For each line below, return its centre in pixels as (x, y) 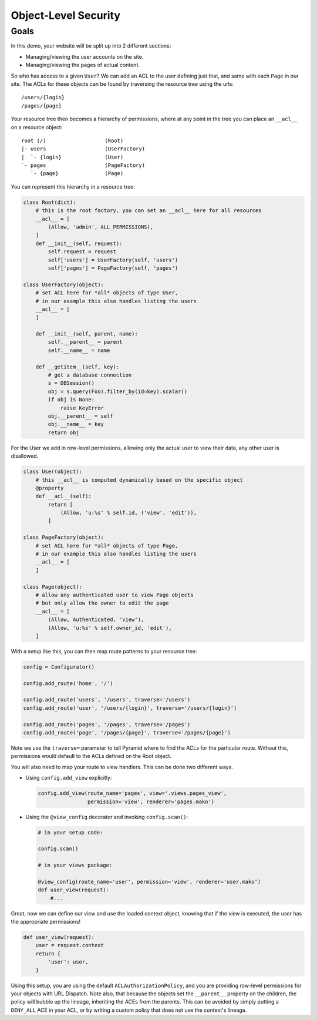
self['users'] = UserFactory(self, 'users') (113, 260)
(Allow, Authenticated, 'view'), (96, 620)
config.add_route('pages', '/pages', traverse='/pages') (107, 724)
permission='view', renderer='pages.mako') (151, 801)
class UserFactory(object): (63, 284)
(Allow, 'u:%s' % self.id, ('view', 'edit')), (128, 513)
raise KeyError (82, 408)
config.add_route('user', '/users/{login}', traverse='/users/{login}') (130, 708)
